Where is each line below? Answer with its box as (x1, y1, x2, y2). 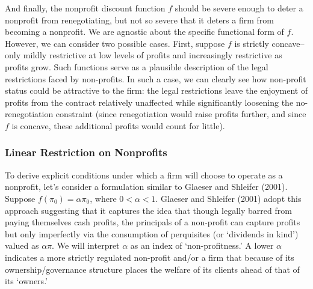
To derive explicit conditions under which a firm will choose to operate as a (5, 168, 283, 181)
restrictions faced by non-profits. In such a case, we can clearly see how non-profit (5, 72, 306, 85)
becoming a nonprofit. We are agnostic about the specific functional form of (5, 25, 284, 38)
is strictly (234, 37, 269, 49)
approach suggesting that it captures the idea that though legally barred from (5, 204, 292, 216)
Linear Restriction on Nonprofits (5, 145, 167, 160)
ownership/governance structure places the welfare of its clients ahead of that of (5, 263, 300, 275)
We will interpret (57, 239, 120, 252)
